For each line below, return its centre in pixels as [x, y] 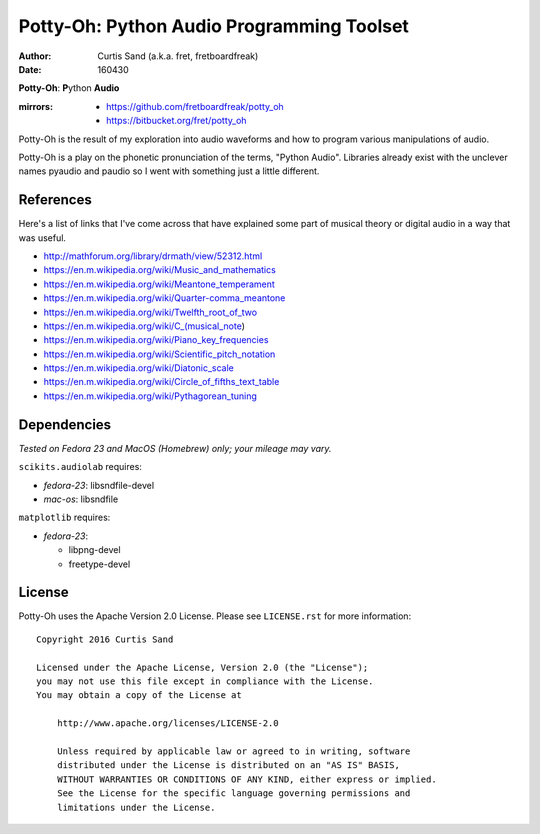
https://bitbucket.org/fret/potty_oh [176, 121]
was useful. [42, 237]
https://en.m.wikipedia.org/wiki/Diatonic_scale [139, 368]
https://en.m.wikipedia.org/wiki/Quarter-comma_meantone [164, 298]
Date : [30, 69]
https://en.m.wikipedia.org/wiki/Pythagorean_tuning [150, 396]
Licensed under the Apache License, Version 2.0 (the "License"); [202, 667]
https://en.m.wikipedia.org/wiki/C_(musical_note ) [144, 326]
